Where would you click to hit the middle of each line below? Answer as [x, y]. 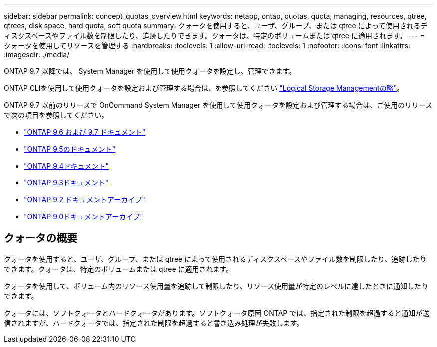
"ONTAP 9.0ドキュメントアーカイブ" [84, 217]
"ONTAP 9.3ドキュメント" [66, 183]
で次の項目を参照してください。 [56, 115]
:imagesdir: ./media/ [37, 55]
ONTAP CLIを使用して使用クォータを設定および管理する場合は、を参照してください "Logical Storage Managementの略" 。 [204, 88]
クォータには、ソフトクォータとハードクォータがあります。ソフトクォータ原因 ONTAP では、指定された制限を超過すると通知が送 [217, 313]
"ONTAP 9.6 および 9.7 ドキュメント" [85, 132]
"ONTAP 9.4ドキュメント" [67, 166]
